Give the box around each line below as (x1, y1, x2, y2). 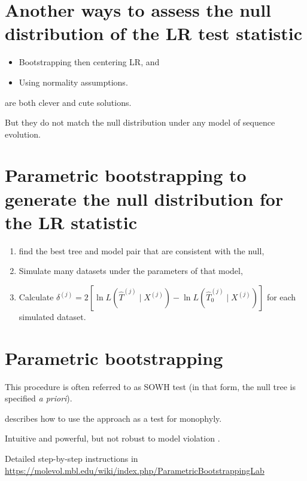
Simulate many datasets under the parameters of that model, (19, 264, 243, 277)
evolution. (5, 127, 41, 140)
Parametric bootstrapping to (5, 163, 247, 187)
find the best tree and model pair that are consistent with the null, (19, 244, 265, 257)
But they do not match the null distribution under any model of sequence (5, 116, 275, 129)
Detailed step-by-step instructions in (5, 452, 138, 465)
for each (266, 290, 296, 303)
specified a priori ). (5, 392, 72, 404)
